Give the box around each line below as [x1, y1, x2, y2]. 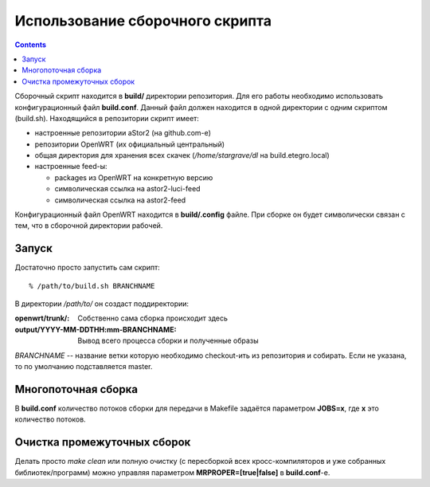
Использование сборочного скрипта [14, 12, 272, 29]
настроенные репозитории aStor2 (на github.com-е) [34, 128, 211, 138]
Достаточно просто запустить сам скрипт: [14, 263, 161, 273]
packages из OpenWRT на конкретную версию [54, 172, 213, 183]
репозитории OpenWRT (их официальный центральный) [34, 139, 225, 149]
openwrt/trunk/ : [14, 313, 70, 323]
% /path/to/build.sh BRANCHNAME [29, 281, 155, 290]
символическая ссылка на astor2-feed [54, 195, 186, 205]
